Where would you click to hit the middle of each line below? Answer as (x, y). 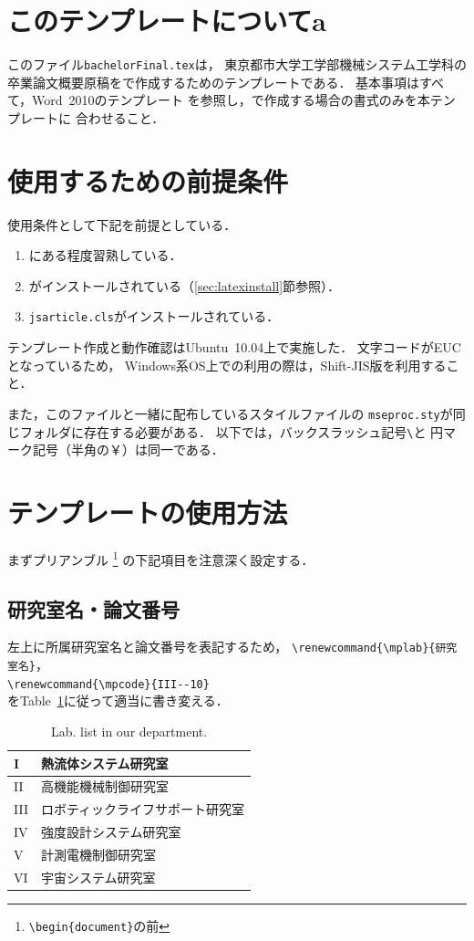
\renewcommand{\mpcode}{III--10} (108, 684)
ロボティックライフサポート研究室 (143, 809)
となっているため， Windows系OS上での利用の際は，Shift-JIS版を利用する (227, 365)
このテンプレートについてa (167, 21)
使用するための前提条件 (148, 180)
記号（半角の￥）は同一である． (128, 450)
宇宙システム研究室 (98, 877)
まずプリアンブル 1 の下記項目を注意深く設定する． (161, 558)
